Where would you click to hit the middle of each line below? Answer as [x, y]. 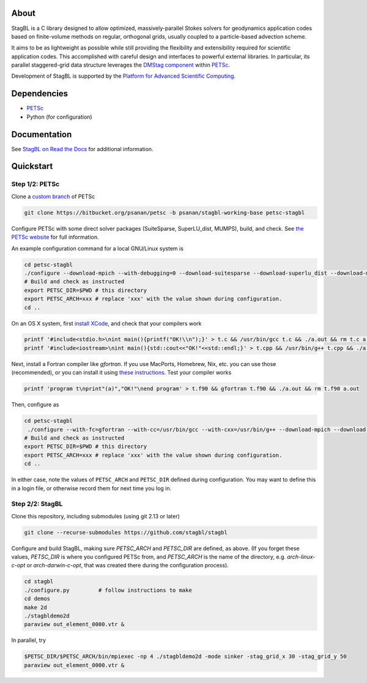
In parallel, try [28, 640]
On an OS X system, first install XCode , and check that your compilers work [106, 323]
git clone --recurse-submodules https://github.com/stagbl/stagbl [126, 532]
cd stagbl [39, 582]
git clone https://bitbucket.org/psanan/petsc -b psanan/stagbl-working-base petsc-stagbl [165, 212]
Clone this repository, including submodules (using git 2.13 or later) [96, 516]
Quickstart [32, 166]
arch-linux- [301, 557]
